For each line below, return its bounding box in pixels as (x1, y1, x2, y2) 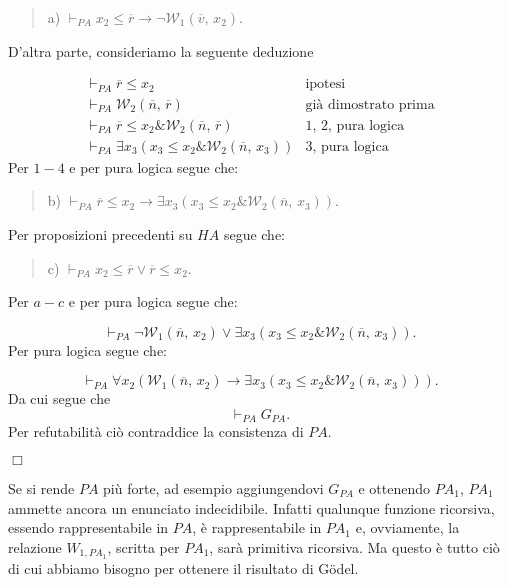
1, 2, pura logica (305, 118, 405, 133)
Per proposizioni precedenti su (8, 223, 193, 244)
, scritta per (107, 536, 180, 557)
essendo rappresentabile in (8, 517, 169, 538)
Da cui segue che (8, 388, 111, 409)
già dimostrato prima (305, 97, 435, 112)
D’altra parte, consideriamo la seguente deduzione (8, 40, 314, 61)
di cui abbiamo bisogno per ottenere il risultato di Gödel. (8, 557, 359, 578)
